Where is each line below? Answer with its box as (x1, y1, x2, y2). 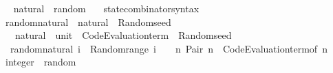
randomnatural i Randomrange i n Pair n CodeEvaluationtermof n (10, 41, 327, 55)
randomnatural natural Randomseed (5, 14, 171, 29)
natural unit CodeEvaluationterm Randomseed (14, 28, 232, 42)
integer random (5, 55, 76, 69)
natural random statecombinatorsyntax (13, 1, 200, 15)
